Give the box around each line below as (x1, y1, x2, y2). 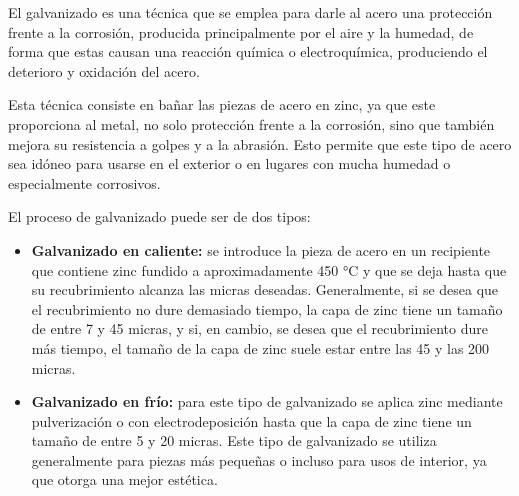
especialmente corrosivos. (8, 172, 161, 193)
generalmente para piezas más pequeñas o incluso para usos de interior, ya (31, 449, 487, 470)
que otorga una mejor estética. (31, 469, 218, 490)
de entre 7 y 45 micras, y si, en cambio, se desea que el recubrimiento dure (31, 318, 488, 339)
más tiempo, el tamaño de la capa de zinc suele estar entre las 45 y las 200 (31, 337, 490, 358)
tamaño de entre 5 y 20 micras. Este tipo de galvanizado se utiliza (31, 430, 437, 451)
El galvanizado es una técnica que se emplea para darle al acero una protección (8, 2, 493, 22)
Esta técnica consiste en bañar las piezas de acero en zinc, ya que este (8, 94, 436, 115)
